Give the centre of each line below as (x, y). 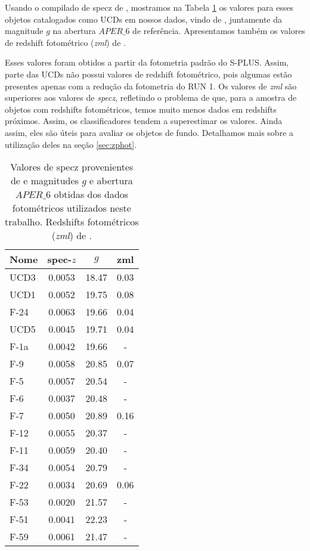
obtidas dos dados (91, 194)
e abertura (111, 181)
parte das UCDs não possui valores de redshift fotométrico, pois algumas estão (148, 74)
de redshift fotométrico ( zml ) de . (65, 42)
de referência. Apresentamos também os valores (219, 31)
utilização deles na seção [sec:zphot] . (71, 144)
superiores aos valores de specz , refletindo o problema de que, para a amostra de (151, 97)
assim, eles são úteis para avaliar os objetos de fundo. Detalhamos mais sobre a (149, 132)
